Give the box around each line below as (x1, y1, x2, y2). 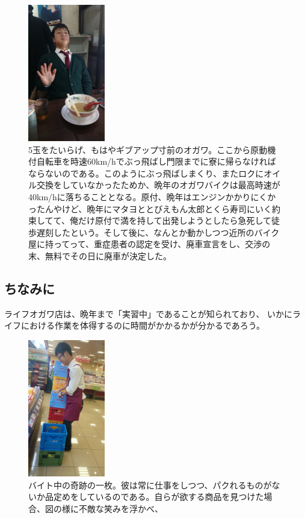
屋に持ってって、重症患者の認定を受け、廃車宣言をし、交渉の (28, 238, 271, 250)
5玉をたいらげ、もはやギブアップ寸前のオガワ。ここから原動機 (28, 143, 276, 156)
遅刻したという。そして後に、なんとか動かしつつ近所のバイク (36, 226, 280, 238)
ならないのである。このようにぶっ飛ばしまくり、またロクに (28, 166, 264, 179)
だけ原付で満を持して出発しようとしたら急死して (78, 214, 272, 227)
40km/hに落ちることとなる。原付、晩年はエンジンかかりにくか (28, 191, 276, 203)
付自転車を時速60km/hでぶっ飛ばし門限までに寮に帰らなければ (28, 155, 276, 168)
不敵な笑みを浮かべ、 (78, 502, 163, 514)
